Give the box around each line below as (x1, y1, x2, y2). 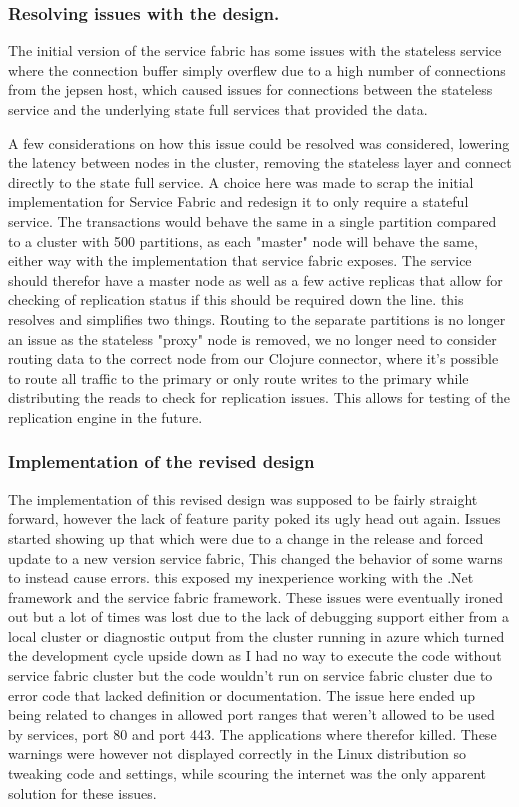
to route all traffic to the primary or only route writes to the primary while (8, 367, 469, 388)
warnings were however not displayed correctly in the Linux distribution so (8, 743, 467, 764)
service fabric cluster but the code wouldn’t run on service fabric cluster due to (8, 665, 493, 686)
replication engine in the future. (8, 406, 203, 427)
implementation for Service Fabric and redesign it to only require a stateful (8, 191, 469, 212)
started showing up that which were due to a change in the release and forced (8, 527, 484, 548)
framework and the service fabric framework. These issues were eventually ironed (8, 586, 503, 607)
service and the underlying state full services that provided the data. (8, 99, 428, 119)
